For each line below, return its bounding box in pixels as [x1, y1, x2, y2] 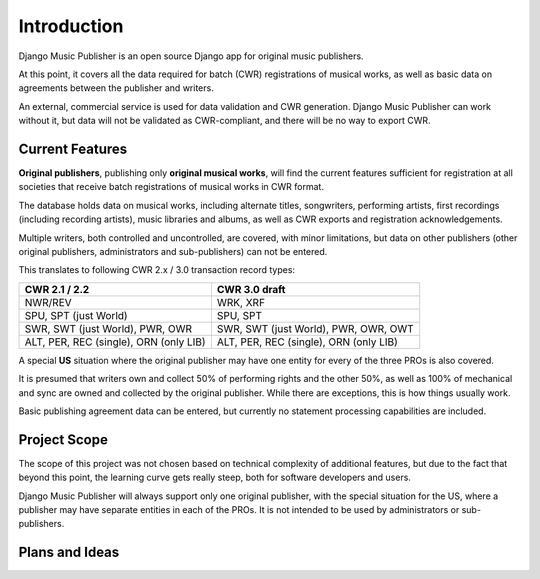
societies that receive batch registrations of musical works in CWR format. [18, 181, 325, 193]
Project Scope [18, 431, 109, 448]
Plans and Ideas [18, 544, 120, 561]
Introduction [18, 15, 124, 37]
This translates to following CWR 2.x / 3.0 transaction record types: [18, 264, 295, 276]
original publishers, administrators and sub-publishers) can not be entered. [18, 245, 328, 257]
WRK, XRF [216, 295, 265, 309]
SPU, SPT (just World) [24, 308, 129, 322]
